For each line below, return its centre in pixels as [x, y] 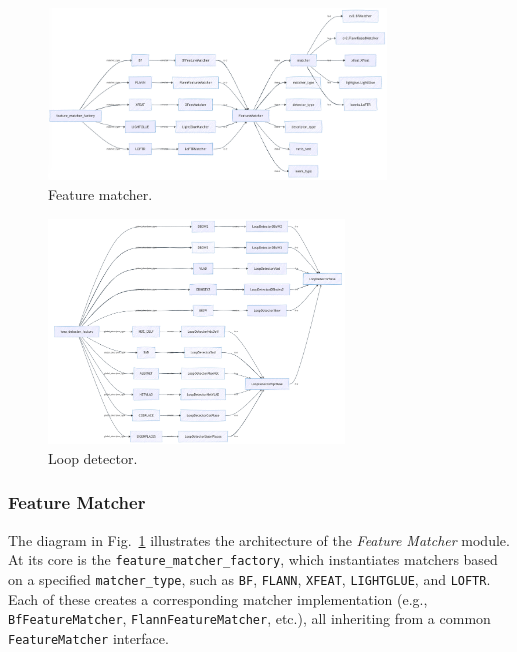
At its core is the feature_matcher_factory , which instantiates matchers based [253, 559]
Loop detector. [93, 457]
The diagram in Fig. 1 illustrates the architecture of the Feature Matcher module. [259, 539]
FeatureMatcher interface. [88, 637]
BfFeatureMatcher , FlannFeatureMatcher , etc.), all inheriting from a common [249, 618]
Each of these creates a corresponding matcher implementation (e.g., [218, 598]
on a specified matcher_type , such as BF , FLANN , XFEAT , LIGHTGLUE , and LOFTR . [249, 579]
